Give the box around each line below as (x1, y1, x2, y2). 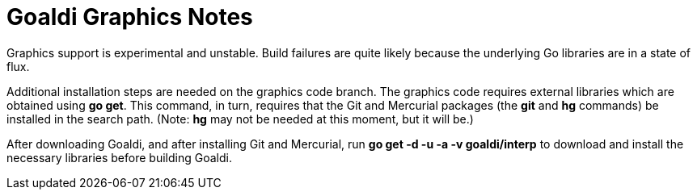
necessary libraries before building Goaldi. (6, 150, 232, 165)
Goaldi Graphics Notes (6, 3, 253, 31)
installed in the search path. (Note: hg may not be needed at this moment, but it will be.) (6, 111, 474, 126)
